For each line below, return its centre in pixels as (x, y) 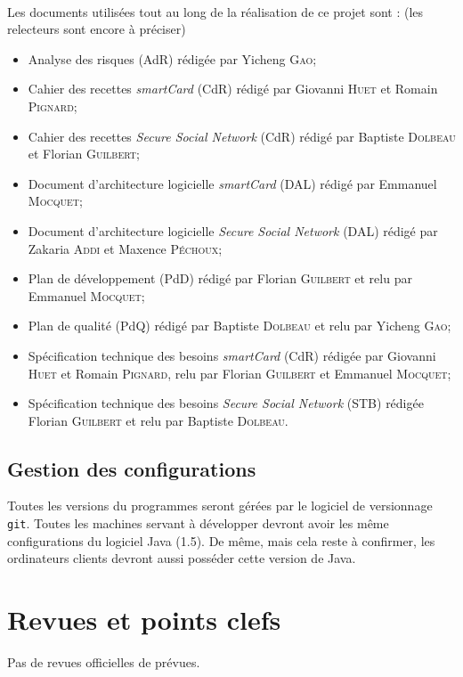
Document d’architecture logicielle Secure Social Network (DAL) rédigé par (233, 230)
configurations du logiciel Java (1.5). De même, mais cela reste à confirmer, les (221, 540)
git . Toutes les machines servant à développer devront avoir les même (198, 523)
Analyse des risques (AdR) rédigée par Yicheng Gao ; (172, 58)
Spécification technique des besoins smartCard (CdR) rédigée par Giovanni (232, 355)
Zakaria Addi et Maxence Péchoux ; (125, 248)
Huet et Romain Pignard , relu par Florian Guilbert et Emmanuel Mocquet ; (240, 373)
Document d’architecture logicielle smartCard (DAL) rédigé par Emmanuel (232, 183)
